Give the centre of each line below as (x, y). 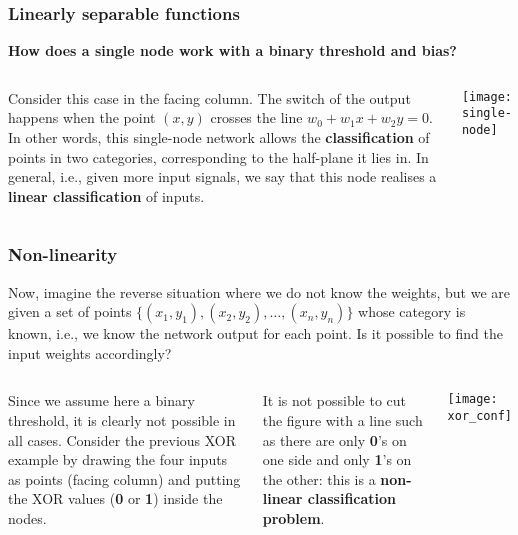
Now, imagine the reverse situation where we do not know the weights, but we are (259, 291)
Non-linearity (63, 254)
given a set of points (70, 311)
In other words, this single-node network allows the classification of (219, 137)
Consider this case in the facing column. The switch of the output (209, 97)
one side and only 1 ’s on (337, 459)
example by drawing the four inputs (118, 459)
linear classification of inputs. (106, 195)
